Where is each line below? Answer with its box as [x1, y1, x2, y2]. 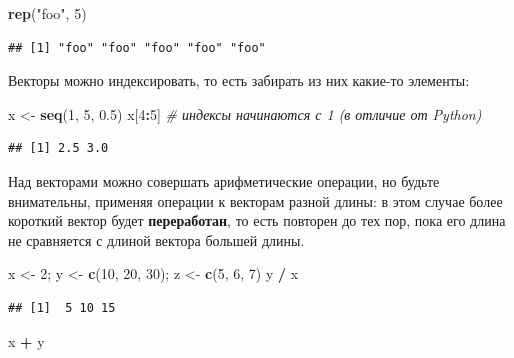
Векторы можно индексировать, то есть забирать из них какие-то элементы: [8, 70, 470, 91]
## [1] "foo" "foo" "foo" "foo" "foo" [8, 40, 266, 55]
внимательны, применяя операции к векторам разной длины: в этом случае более [8, 190, 503, 211]
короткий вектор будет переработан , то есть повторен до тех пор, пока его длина [8, 210, 506, 231]
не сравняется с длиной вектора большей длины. [8, 229, 305, 250]
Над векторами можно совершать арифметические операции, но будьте [8, 170, 440, 191]
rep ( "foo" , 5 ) [8, 3, 87, 23]
